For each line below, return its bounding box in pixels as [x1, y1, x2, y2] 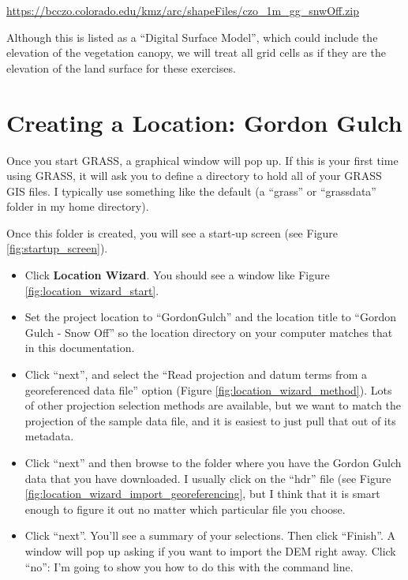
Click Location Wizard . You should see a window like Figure [24, 267, 330, 283]
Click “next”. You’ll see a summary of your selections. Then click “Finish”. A [24, 527, 396, 544]
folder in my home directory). [6, 198, 149, 215]
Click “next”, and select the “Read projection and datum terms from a [24, 366, 368, 383]
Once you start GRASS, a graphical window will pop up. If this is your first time [6, 152, 399, 168]
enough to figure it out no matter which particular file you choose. [24, 500, 346, 517]
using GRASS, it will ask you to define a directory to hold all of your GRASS [6, 167, 382, 184]
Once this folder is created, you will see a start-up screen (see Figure [6, 224, 339, 241]
